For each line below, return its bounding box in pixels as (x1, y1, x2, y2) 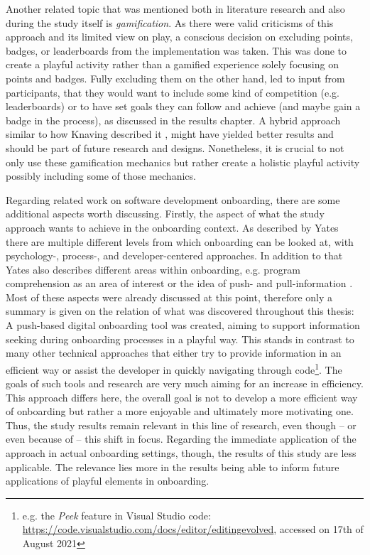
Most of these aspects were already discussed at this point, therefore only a (6, 289, 333, 304)
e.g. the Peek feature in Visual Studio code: (22, 507, 211, 522)
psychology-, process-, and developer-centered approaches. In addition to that (6, 248, 343, 263)
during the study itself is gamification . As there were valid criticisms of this (6, 15, 334, 30)
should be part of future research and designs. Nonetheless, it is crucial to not (6, 140, 344, 155)
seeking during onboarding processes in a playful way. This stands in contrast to (6, 331, 354, 346)
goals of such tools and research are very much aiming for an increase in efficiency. (6, 376, 364, 391)
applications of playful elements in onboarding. (6, 473, 210, 488)
